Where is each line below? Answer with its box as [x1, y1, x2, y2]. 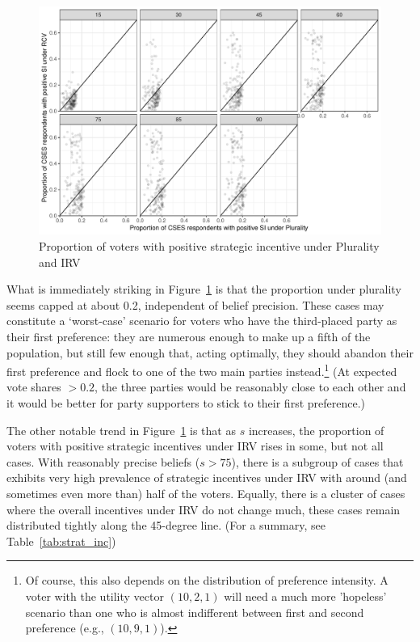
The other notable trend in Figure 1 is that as [6, 421, 236, 438]
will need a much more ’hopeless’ [224, 587, 387, 604]
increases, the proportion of [248, 421, 384, 438]
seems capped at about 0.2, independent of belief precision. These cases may [6, 296, 384, 313]
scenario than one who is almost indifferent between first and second [25, 603, 364, 620]
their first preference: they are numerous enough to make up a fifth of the [6, 327, 371, 344]
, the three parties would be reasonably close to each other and [94, 378, 406, 395]
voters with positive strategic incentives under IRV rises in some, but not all [6, 437, 384, 454]
